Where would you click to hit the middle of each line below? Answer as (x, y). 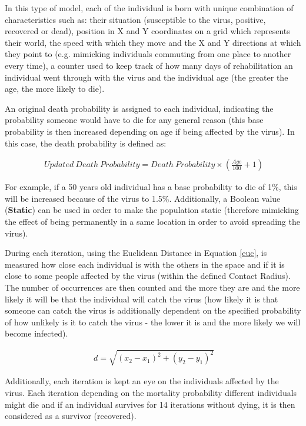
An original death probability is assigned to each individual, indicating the (139, 108)
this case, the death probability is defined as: (86, 143)
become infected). (36, 333)
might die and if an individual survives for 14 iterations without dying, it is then (150, 404)
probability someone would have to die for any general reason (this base (134, 120)
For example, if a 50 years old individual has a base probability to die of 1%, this (151, 187)
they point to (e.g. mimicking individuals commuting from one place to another (148, 54)
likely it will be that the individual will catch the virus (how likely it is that (142, 299)
